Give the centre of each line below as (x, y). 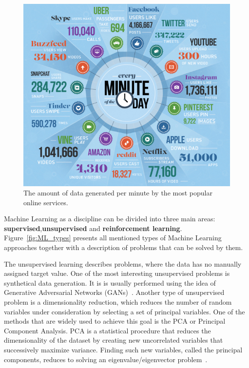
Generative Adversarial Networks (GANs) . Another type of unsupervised (114, 292)
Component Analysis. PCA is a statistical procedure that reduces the (107, 330)
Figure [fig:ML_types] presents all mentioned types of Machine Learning (113, 238)
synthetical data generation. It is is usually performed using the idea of (110, 282)
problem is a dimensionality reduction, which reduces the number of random (118, 302)
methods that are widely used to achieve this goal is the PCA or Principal (115, 321)
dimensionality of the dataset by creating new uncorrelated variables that (114, 340)
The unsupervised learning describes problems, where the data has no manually (123, 263)
